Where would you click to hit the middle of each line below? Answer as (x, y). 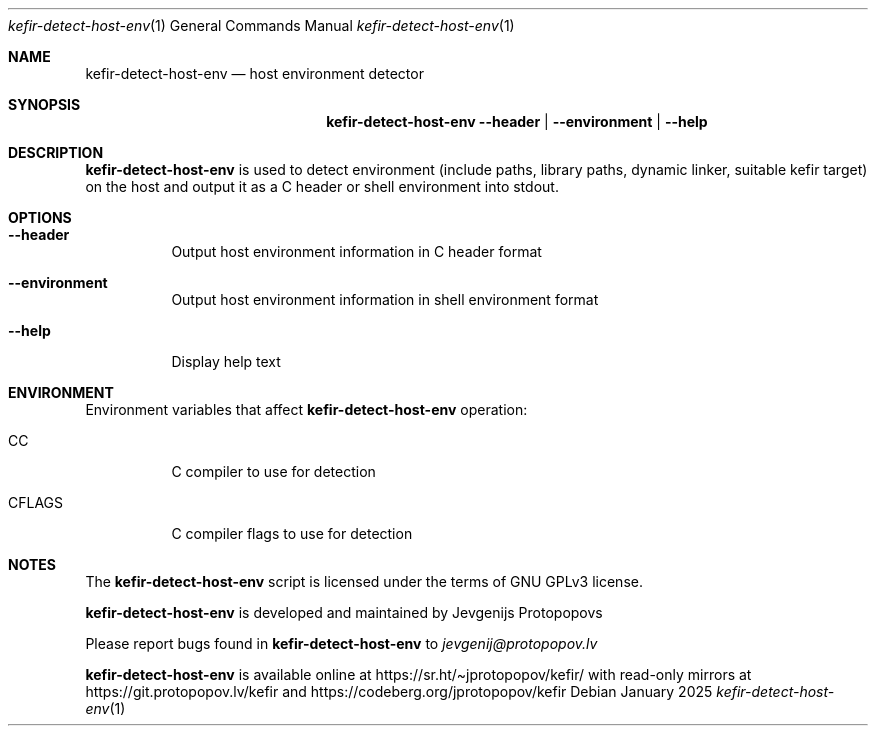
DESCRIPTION (56, 152)
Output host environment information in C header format (356, 251)
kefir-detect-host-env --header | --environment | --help (517, 121)
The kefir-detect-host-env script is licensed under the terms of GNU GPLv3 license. (364, 581)
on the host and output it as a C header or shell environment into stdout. (322, 186)
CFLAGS (36, 502)
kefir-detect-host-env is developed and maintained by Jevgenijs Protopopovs (344, 612)
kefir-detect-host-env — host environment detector (254, 73)
